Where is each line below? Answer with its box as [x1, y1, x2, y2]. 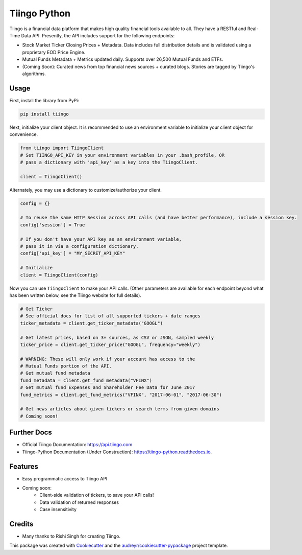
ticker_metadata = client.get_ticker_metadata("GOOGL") [20, 320, 163, 326]
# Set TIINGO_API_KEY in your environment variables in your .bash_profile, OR [20, 152, 225, 158]
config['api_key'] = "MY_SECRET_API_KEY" [20, 250, 125, 257]
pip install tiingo [20, 111, 69, 117]
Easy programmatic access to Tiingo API [22, 475, 108, 481]
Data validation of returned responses [39, 499, 119, 505]
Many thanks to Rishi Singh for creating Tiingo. [22, 533, 121, 539]
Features [9, 462, 38, 471]
